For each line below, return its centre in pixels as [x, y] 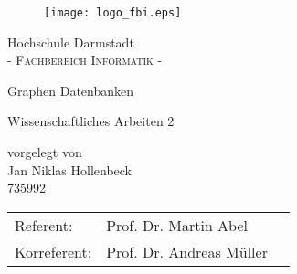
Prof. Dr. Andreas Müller [187, 251]
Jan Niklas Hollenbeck [69, 169]
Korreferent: [53, 251]
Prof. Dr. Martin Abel [177, 225]
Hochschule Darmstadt [71, 42]
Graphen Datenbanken [71, 90]
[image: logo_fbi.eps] [113, 13]
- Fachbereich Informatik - [85, 60]
